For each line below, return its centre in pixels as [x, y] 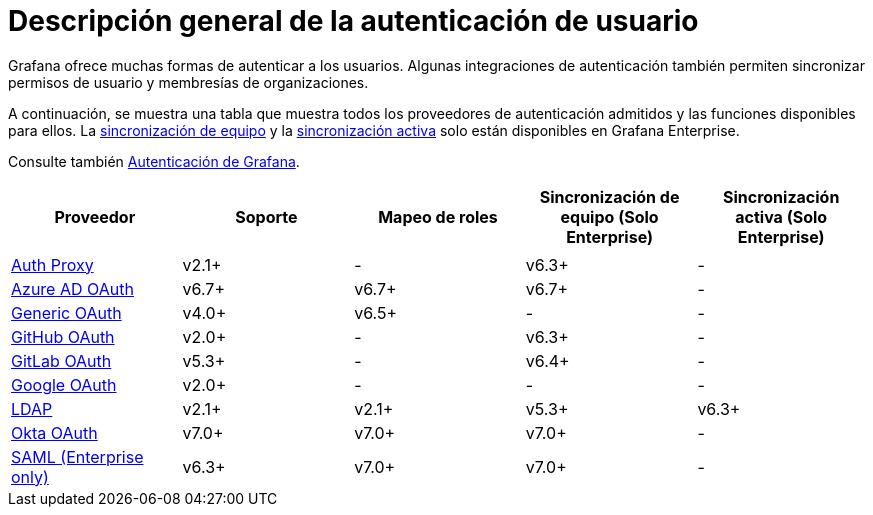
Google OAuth [64, 384]
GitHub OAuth [63, 336]
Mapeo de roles [438, 216]
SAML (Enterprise [77, 456]
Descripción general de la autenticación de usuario [353, 21]
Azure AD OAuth [72, 288]
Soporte [266, 216]
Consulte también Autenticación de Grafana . [154, 161]
